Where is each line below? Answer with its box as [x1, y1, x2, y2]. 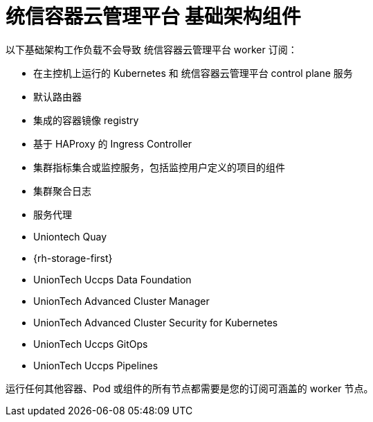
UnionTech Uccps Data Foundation [33, 273, 192, 285]
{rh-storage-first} [33, 252, 113, 264]
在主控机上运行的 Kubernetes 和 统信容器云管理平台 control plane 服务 [33, 67, 353, 79]
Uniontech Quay [33, 230, 107, 243]
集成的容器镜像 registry [33, 114, 139, 126]
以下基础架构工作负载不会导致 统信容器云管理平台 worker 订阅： [6, 43, 298, 55]
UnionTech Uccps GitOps [33, 337, 148, 350]
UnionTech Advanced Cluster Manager [33, 294, 210, 307]
